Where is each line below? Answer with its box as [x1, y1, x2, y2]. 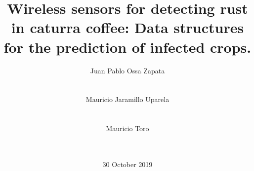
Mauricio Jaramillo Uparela [85, 94, 169, 104]
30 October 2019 [102, 159, 153, 169]
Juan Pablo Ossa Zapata [90, 65, 165, 75]
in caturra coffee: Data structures [11, 17, 244, 37]
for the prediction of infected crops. [3, 36, 252, 57]
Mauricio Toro [106, 123, 149, 134]
